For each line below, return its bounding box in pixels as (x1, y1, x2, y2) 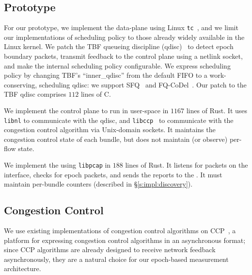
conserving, (4, 79, 37, 89)
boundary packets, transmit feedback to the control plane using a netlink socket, (4, 51, 243, 61)
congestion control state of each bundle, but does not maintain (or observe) (4, 134, 228, 144)
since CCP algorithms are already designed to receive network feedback (4, 244, 216, 255)
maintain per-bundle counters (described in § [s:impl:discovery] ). (4, 179, 193, 189)
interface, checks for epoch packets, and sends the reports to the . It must (4, 169, 222, 179)
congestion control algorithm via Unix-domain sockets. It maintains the (4, 124, 216, 135)
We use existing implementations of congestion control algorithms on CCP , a (4, 225, 236, 236)
